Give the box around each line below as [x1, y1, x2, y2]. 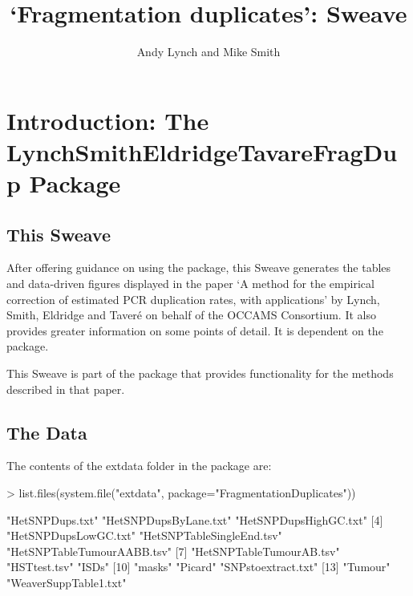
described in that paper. [6, 380, 125, 397]
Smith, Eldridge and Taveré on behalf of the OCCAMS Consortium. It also [6, 306, 376, 323]
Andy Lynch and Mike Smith [136, 43, 281, 60]
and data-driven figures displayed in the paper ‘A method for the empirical [6, 275, 375, 292]
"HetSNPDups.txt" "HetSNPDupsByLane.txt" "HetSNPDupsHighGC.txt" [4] [6, 511, 383, 528]
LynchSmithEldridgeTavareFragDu [6, 135, 398, 168]
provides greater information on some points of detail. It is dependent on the [6, 322, 383, 339]
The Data [6, 420, 87, 444]
